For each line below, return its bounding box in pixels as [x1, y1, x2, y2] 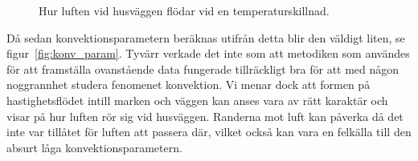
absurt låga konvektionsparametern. [6, 139, 182, 155]
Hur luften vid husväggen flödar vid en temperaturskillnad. [39, 2, 330, 18]
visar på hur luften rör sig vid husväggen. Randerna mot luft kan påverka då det [6, 107, 404, 124]
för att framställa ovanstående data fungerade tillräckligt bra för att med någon [6, 60, 400, 77]
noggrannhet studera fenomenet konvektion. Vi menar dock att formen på [6, 76, 371, 93]
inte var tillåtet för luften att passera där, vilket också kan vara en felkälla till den [6, 123, 412, 140]
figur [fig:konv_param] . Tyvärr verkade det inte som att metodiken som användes [6, 45, 410, 62]
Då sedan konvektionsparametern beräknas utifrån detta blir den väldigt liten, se [6, 29, 405, 46]
